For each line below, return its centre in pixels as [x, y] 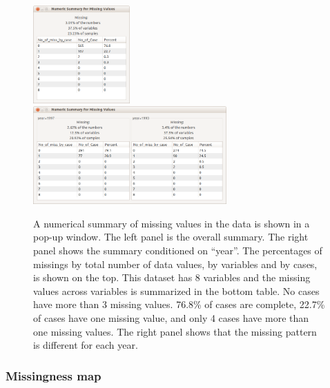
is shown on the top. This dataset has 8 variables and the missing [172, 277]
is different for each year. [86, 345]
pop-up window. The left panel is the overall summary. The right [171, 237]
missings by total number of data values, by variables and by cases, [175, 264]
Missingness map [54, 375]
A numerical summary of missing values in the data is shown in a [172, 223]
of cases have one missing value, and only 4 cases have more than [171, 317]
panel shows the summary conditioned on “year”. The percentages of [178, 251]
